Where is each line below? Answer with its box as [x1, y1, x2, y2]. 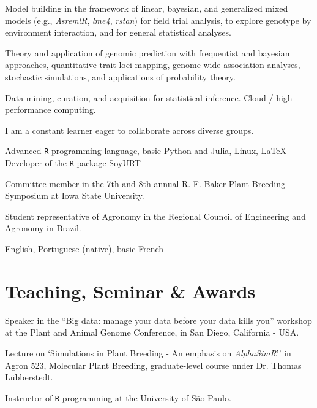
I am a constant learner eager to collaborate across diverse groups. [5, 123, 254, 136]
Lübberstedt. [5, 371, 53, 383]
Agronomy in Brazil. [5, 221, 81, 234]
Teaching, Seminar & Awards [5, 278, 256, 303]
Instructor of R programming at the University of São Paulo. [5, 391, 231, 404]
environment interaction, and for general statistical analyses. [5, 26, 231, 39]
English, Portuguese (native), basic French [5, 242, 164, 255]
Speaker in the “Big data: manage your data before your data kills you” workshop [5, 314, 312, 326]
